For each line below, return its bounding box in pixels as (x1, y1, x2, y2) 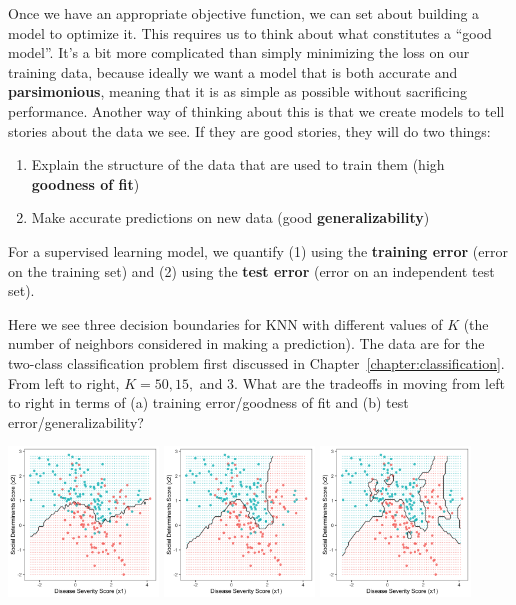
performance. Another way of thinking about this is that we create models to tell (8, 100, 505, 121)
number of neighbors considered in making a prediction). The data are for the (8, 333, 485, 354)
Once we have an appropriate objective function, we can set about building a (8, 3, 480, 23)
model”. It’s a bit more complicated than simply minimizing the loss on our (8, 42, 470, 63)
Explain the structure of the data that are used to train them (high (31, 154, 445, 175)
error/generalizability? (8, 411, 144, 432)
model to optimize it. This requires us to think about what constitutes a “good (8, 22, 492, 43)
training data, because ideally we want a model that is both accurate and (8, 61, 458, 82)
